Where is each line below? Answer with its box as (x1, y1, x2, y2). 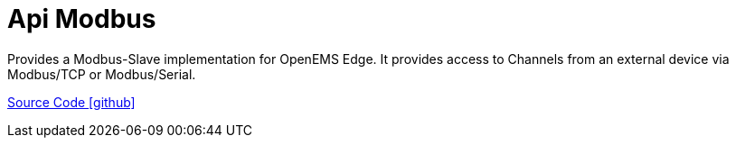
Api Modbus (7, 4, 156, 34)
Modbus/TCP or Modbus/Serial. (7, 66, 196, 82)
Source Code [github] (7, 94, 136, 110)
